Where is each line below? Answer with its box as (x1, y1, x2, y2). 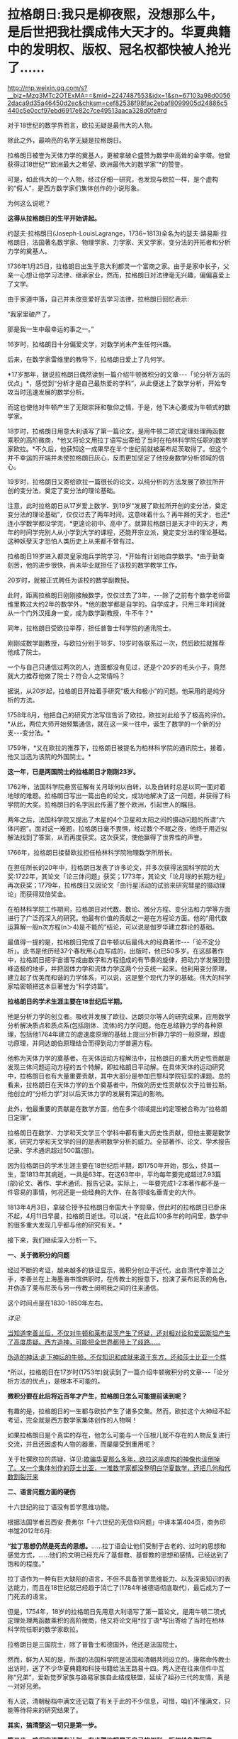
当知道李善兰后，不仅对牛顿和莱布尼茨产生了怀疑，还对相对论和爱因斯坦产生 (7, 1328, 231, 1337)
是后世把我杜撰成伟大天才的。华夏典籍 (7, 24, 232, 40)
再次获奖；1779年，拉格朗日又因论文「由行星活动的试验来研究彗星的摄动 (7, 880, 220, 889)
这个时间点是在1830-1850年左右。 (7, 1298, 107, 1307)
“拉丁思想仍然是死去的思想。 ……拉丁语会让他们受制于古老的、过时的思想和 (7, 1541, 227, 1550)
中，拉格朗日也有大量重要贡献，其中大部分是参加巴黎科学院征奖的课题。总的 (7, 1071, 231, 1080)
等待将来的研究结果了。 (13, 1706, 82, 1714)
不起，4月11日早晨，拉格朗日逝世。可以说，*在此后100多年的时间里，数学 (7, 1211, 222, 1220)
